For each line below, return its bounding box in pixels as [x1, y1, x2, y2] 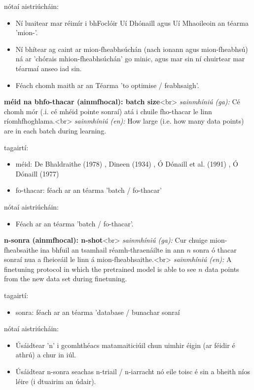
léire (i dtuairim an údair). [15, 376, 96, 386]
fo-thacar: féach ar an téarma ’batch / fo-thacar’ [15, 185, 162, 195]
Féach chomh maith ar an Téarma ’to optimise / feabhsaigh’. [15, 80, 199, 90]
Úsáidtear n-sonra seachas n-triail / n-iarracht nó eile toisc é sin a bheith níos [15, 366, 250, 377]
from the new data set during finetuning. [4, 273, 127, 284]
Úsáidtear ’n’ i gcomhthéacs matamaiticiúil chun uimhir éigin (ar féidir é [15, 340, 235, 350]
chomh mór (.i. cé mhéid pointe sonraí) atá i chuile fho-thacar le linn [4, 106, 212, 116]
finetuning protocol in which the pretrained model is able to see [4, 263, 196, 274]
